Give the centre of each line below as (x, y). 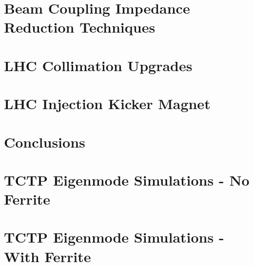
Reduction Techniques (80, 27)
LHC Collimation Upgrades (98, 65)
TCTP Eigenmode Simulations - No (127, 180)
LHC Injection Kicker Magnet (107, 104)
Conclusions (45, 142)
